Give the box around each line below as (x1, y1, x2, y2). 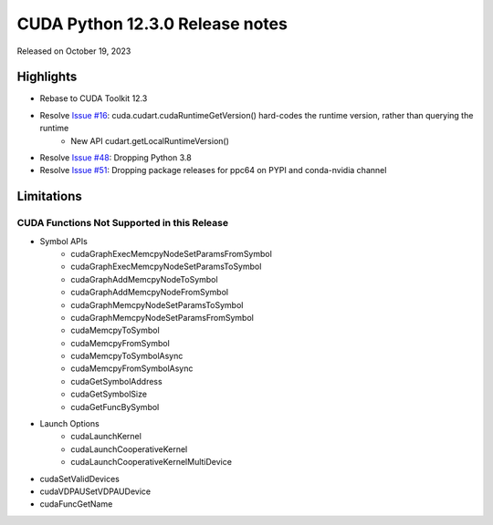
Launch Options (39, 418, 100, 429)
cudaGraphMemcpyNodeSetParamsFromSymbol (70, 312, 255, 323)
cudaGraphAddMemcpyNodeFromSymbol (70, 287, 228, 298)
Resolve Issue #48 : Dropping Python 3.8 (39, 152, 192, 163)
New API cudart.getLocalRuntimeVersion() (70, 135, 230, 146)
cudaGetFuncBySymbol (70, 401, 160, 412)
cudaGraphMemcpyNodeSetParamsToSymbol (70, 299, 244, 310)
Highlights (16, 69, 78, 85)
